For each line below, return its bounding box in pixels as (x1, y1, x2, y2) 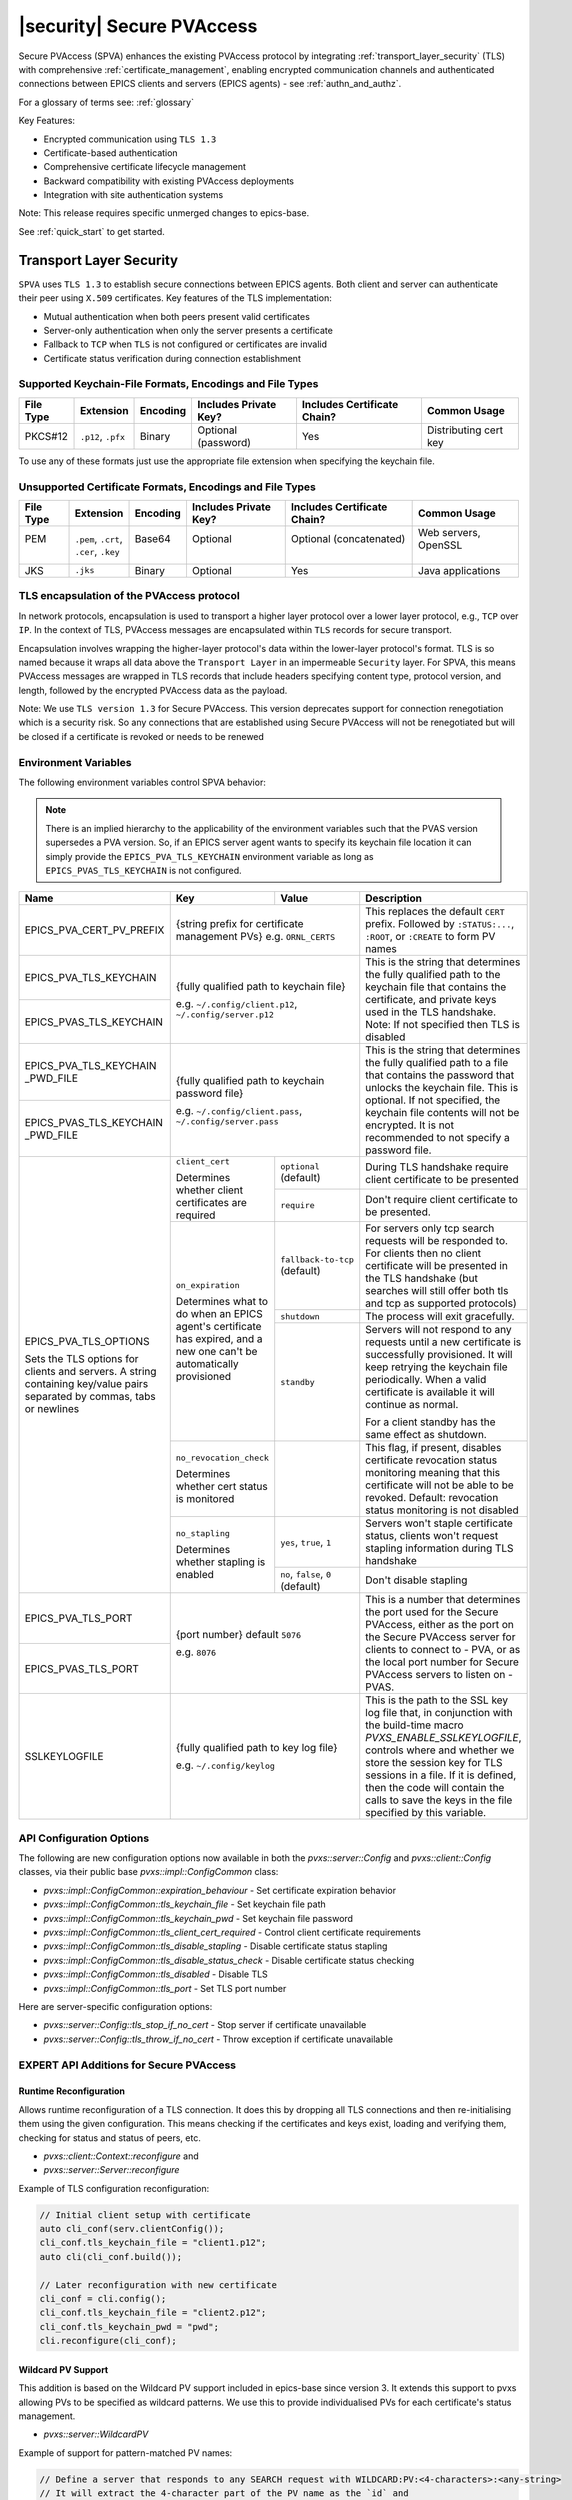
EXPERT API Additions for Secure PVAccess (18, 2058, 237, 2072)
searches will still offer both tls (365, 1284, 509, 1298)
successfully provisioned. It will (365, 1348, 513, 1362)
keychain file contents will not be (365, 1106, 520, 1120)
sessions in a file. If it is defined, (365, 1768, 517, 1782)
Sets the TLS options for (24, 1351, 139, 1365)
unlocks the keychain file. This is (365, 1081, 519, 1095)
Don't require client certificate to (365, 1192, 519, 1206)
